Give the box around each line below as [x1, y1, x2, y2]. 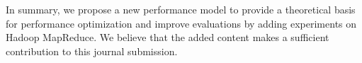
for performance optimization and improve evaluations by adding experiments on [6, 16, 357, 30]
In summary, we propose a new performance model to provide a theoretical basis [6, 2, 356, 16]
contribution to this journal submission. [6, 43, 178, 58]
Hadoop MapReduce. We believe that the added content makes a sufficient [6, 30, 329, 45]
